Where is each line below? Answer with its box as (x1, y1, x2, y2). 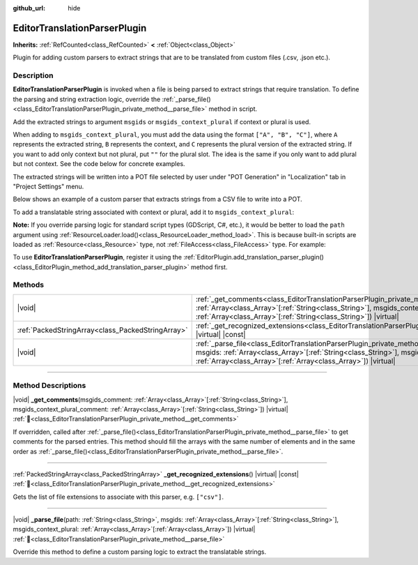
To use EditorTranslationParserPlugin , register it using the (13, 253, 183, 262)
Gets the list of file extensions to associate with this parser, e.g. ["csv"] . (13, 492, 224, 501)
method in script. (208, 105, 258, 113)
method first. (190, 262, 228, 271)
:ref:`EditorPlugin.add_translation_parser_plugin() (183, 253, 324, 262)
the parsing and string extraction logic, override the (13, 95, 161, 103)
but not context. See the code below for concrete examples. (13, 160, 185, 168)
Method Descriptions (13, 381, 86, 391)
